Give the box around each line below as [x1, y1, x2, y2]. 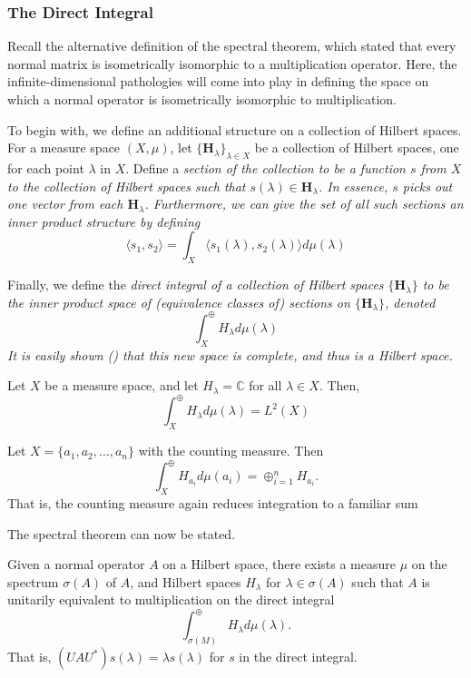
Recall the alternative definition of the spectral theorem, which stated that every [7, 36, 456, 55]
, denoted [385, 292, 436, 311]
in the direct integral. [239, 647, 358, 666]
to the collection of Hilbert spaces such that [7, 176, 246, 195]
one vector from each [7, 194, 123, 213]
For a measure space [7, 138, 121, 157]
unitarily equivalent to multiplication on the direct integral [7, 590, 335, 609]
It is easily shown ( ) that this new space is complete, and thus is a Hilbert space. [7, 345, 453, 364]
